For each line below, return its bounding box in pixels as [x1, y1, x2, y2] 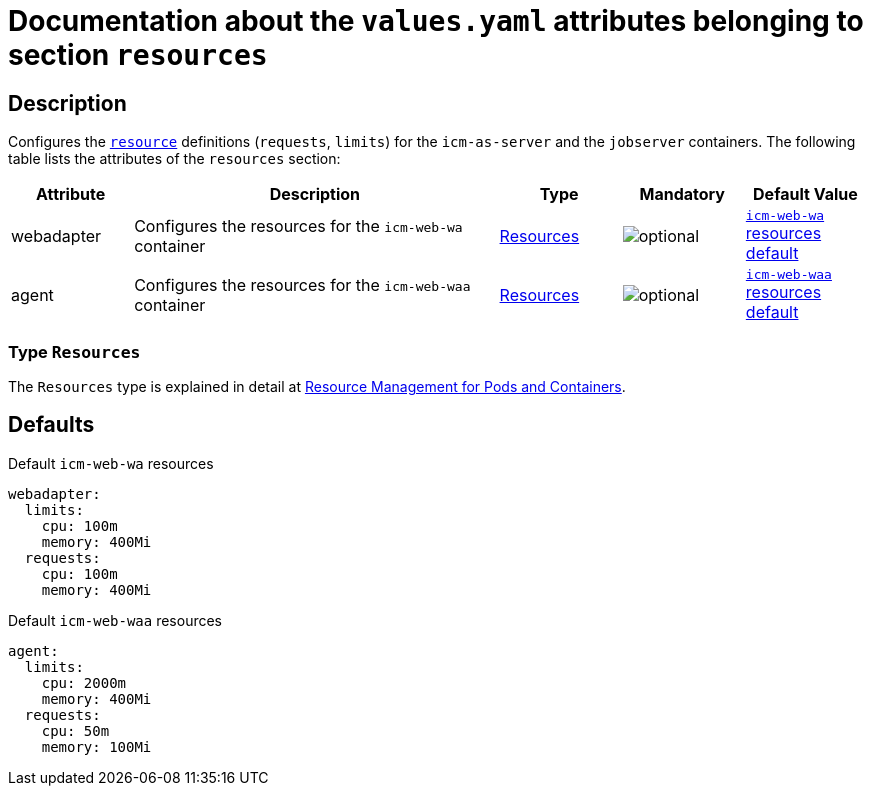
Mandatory [639, 184, 725, 205]
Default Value [753, 184, 858, 205]
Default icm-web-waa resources [8, 611, 222, 629]
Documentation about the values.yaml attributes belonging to [8, 4, 864, 38]
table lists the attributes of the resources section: [8, 150, 341, 168]
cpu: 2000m [41, 674, 127, 691]
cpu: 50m [41, 722, 110, 739]
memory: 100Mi [41, 738, 152, 755]
